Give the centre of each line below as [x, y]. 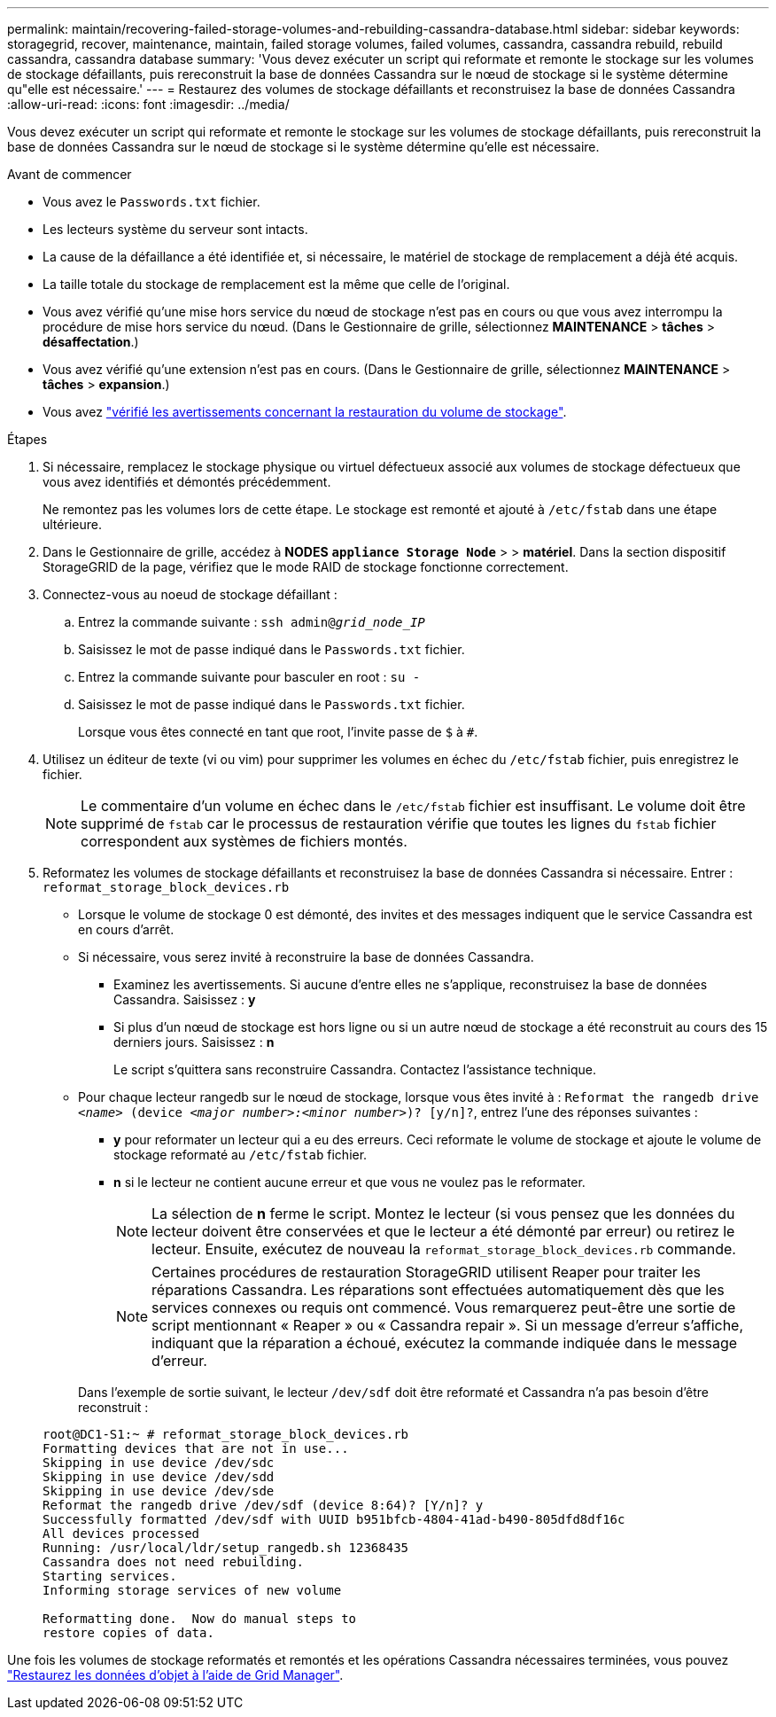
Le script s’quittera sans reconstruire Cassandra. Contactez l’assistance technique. [355, 1069]
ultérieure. [72, 524]
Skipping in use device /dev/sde [159, 1491]
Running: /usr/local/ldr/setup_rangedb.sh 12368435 [226, 1548]
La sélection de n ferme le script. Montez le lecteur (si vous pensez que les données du [443, 1214]
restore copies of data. [128, 1633]
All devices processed [121, 1534]
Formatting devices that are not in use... [196, 1448]
